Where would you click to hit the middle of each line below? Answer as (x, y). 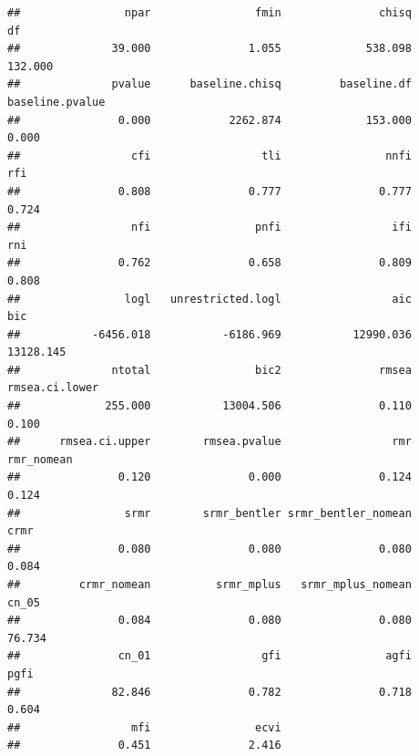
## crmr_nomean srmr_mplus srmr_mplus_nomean (209, 585)
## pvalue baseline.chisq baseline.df (209, 84)
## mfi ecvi (144, 727)
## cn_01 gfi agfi (209, 656)
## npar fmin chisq (209, 13)
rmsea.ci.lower (53, 388)
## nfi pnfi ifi (209, 228)
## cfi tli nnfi (209, 155)
